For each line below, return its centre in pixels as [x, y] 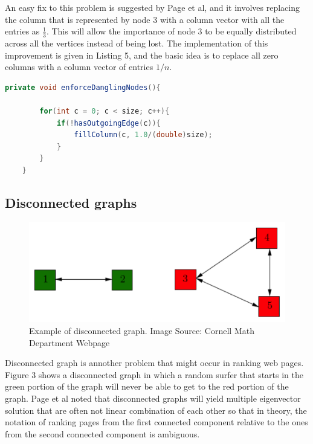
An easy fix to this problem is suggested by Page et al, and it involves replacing [152, 7]
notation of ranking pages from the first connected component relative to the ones [156, 422]
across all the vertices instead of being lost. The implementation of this [137, 43]
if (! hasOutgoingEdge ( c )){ [108, 123]
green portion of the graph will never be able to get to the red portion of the [147, 386]
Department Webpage [69, 342]
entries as [22, 31]
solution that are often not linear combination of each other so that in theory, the [156, 410]
